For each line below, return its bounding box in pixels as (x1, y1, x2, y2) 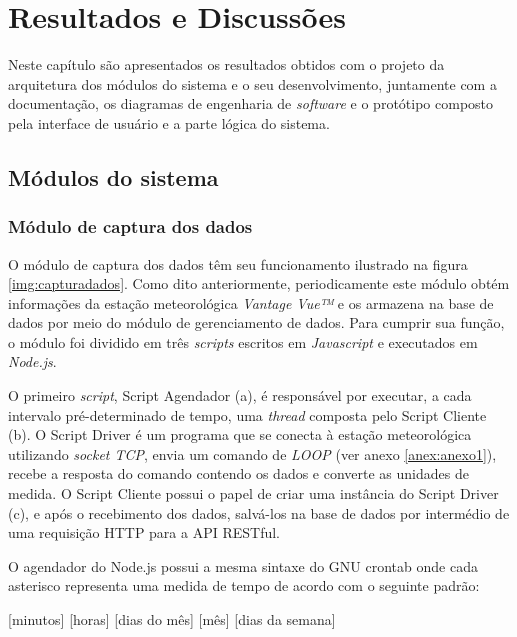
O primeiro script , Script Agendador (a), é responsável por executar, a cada (8, 385, 472, 406)
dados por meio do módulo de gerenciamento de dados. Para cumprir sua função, (8, 312, 505, 333)
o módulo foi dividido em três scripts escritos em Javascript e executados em (8, 331, 478, 352)
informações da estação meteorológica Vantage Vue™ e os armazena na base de (8, 292, 494, 313)
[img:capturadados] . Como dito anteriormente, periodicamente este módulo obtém (8, 273, 510, 294)
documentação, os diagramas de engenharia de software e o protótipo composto (8, 93, 494, 114)
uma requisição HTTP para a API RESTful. (8, 522, 281, 543)
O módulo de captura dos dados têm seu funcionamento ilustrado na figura (8, 253, 468, 274)
